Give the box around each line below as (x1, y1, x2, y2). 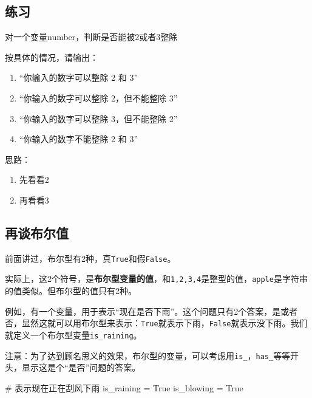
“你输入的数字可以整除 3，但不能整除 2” (19, 112, 178, 125)
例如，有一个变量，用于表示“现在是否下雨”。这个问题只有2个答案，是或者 (5, 304, 298, 317)
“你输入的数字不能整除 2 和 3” (19, 132, 138, 145)
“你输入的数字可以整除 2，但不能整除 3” (19, 91, 178, 104)
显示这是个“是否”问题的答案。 (21, 361, 141, 374)
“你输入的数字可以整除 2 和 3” (19, 71, 138, 84)
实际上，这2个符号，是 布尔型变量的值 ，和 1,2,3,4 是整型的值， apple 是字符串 (5, 272, 308, 285)
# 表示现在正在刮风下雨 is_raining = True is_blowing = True (5, 381, 243, 394)
